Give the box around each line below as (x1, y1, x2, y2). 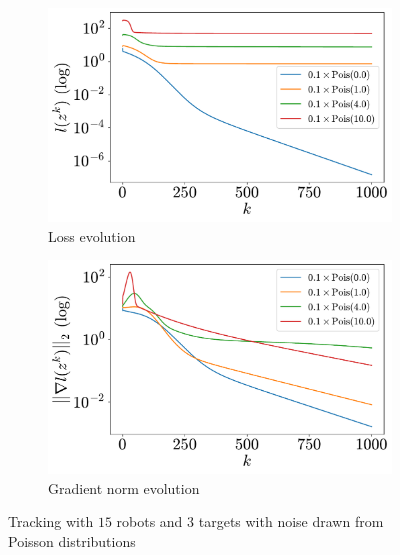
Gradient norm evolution (48, 477, 200, 498)
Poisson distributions (8, 530, 136, 551)
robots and (116, 511, 183, 532)
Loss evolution (48, 225, 136, 246)
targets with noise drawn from (198, 511, 384, 532)
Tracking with (8, 511, 94, 532)
